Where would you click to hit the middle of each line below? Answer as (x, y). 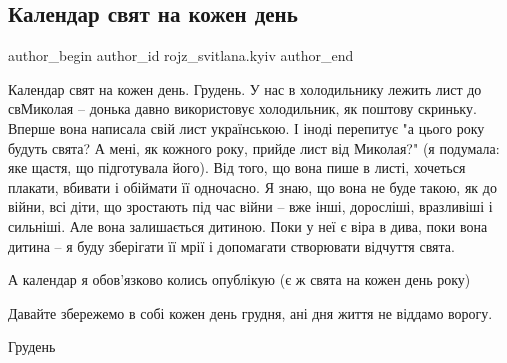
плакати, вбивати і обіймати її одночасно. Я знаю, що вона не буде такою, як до (252, 186)
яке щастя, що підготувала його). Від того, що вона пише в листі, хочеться (237, 167)
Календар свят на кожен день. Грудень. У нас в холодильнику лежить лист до (245, 88)
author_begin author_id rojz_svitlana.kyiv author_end (181, 55)
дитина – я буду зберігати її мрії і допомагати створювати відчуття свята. (231, 245)
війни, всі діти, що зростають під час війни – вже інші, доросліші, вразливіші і (250, 206)
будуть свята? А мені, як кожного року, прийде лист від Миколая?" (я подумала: (254, 147)
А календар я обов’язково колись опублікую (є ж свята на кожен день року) (239, 279)
